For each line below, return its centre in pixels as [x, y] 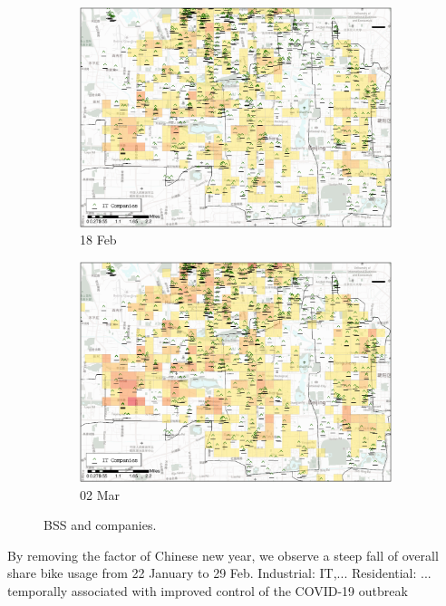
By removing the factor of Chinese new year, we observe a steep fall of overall [223, 555]
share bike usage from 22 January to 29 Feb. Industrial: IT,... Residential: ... [219, 573]
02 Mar [100, 494]
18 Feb [98, 240]
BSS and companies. [100, 525]
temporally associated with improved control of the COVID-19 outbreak [208, 590]
